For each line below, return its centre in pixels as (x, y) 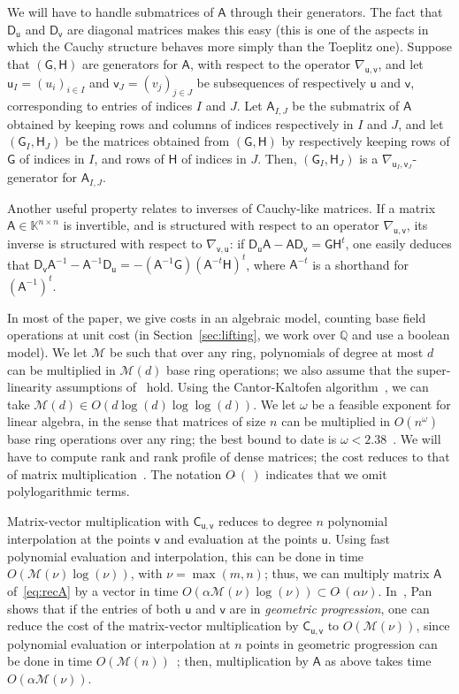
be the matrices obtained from (147, 141)
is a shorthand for (360, 264)
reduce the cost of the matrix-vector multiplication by (153, 625)
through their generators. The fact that (337, 11)
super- (434, 369)
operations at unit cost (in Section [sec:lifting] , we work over (172, 335)
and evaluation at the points (241, 539)
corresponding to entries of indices (100, 106)
